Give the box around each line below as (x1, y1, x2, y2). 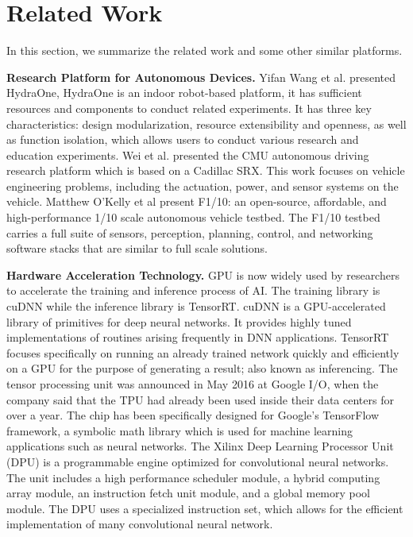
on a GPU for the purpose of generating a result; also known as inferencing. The (6, 360, 398, 377)
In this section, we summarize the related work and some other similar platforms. (6, 42, 403, 59)
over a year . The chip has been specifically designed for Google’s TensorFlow (6, 407, 380, 423)
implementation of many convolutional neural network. (6, 516, 273, 532)
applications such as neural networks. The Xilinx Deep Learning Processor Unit (6, 438, 394, 454)
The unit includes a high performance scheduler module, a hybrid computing (6, 469, 380, 485)
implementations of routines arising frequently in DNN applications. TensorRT (6, 329, 389, 346)
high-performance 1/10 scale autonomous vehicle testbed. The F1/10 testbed (6, 209, 380, 226)
